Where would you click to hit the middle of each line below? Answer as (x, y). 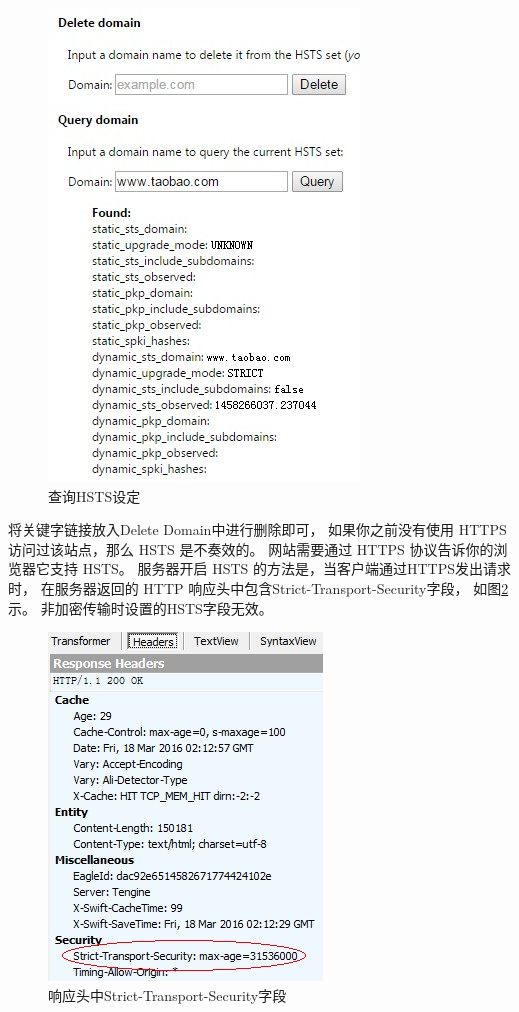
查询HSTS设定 (94, 495)
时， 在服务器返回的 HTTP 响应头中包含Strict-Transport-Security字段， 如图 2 (258, 587)
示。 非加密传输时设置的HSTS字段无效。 (140, 607)
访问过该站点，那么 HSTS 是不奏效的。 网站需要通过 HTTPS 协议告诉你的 (251, 548)
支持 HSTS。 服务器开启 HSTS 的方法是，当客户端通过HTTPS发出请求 (280, 568)
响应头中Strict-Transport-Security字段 (167, 994)
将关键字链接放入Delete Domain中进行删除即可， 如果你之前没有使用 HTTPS (257, 529)
